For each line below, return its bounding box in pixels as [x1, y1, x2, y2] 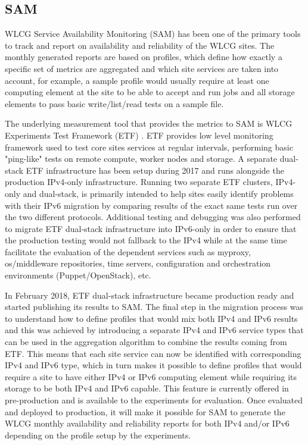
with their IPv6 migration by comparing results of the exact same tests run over [5, 199, 298, 211]
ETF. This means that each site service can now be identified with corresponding [5, 347, 301, 359]
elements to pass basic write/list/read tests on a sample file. [5, 97, 224, 109]
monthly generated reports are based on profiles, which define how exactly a [5, 51, 282, 63]
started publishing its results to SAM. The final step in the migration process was [5, 300, 303, 313]
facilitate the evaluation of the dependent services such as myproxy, [5, 245, 251, 258]
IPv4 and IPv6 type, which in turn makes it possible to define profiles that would [5, 359, 302, 371]
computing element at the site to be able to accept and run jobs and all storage [5, 86, 295, 98]
